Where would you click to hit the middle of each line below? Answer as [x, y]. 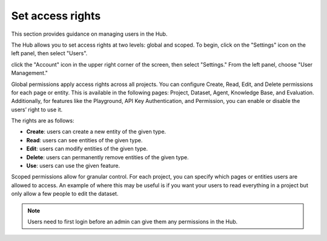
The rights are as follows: [43, 120]
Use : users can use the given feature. [73, 166]
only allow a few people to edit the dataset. [65, 194]
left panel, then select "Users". [49, 53]
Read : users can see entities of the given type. [84, 140]
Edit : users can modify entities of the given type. [87, 149]
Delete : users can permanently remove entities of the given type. [107, 157]
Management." [30, 73]
